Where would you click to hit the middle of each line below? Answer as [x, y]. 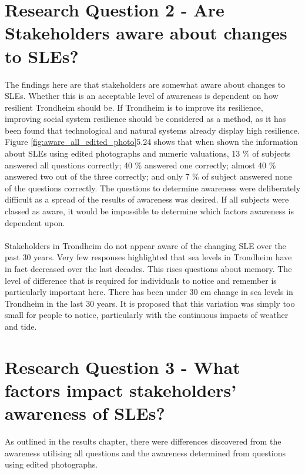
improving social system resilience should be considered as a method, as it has [145, 119]
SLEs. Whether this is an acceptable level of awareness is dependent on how [142, 96]
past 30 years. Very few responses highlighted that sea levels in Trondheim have [148, 257]
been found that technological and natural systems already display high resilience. [152, 130]
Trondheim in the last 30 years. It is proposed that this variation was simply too [150, 303]
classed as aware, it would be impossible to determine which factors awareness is [149, 211]
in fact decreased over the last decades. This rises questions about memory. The [148, 269]
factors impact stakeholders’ [121, 390]
